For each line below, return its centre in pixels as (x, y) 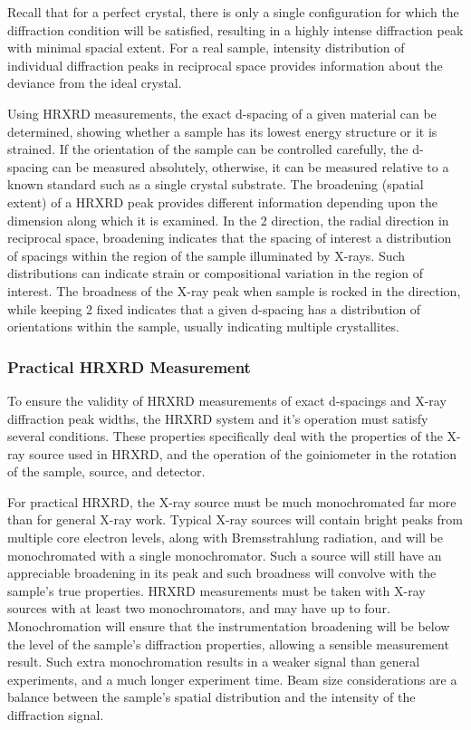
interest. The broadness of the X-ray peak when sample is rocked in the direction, (234, 290)
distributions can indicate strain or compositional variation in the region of (216, 273)
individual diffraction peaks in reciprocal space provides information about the (225, 65)
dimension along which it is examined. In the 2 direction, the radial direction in (228, 220)
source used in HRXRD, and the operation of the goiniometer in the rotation (243, 453)
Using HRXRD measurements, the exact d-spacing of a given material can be (222, 113)
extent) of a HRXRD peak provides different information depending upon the (222, 202)
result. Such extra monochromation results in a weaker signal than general (214, 662)
